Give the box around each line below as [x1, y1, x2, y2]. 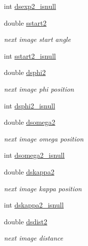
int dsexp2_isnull [4, 1, 56, 11]
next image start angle [4, 34, 71, 44]
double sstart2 [4, 17, 47, 28]
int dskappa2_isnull [4, 200, 64, 210]
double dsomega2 [4, 117, 56, 127]
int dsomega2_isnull [4, 150, 65, 160]
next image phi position [4, 83, 74, 94]
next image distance [4, 233, 63, 243]
